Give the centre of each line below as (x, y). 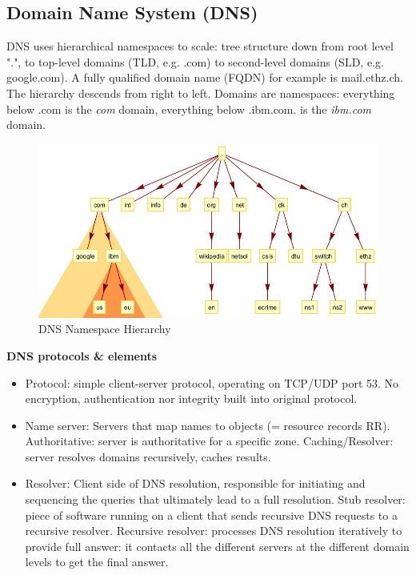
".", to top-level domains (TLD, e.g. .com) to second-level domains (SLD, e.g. (195, 61)
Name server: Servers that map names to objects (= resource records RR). (208, 425)
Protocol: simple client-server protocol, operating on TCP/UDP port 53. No (212, 382)
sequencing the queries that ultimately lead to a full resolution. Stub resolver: (215, 499)
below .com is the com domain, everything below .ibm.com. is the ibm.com (189, 109)
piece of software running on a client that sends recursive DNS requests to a (211, 515)
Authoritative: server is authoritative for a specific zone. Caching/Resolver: (209, 441)
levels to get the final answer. (97, 562)
